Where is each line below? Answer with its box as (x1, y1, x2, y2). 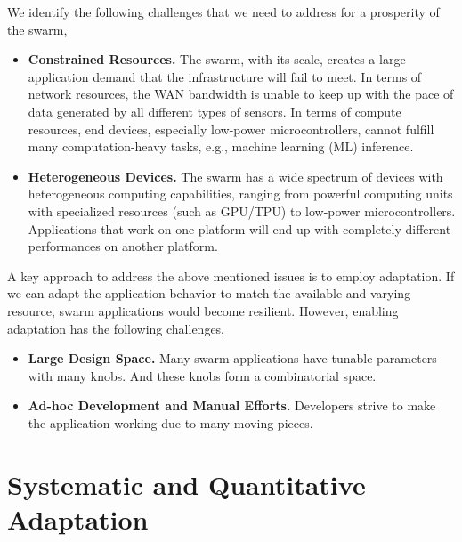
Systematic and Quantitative (7, 465, 366, 502)
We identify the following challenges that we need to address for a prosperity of (7, 3, 440, 20)
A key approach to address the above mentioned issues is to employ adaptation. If (7, 266, 455, 285)
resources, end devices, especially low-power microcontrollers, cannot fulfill (28, 119, 434, 138)
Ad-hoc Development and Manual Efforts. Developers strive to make (28, 396, 436, 415)
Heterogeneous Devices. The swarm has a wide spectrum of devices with (28, 166, 443, 185)
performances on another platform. (28, 237, 218, 255)
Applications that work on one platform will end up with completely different (28, 219, 451, 238)
